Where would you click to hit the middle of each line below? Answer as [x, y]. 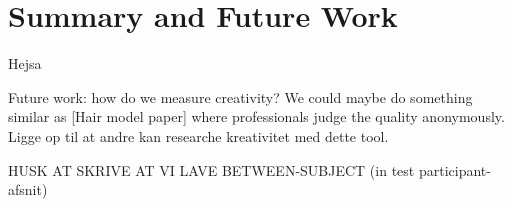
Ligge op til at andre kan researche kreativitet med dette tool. [198, 135]
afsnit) [28, 189]
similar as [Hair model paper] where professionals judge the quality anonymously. [256, 116]
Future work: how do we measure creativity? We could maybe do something [240, 96]
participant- [454, 169]
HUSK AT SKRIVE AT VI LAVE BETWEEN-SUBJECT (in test [211, 169]
